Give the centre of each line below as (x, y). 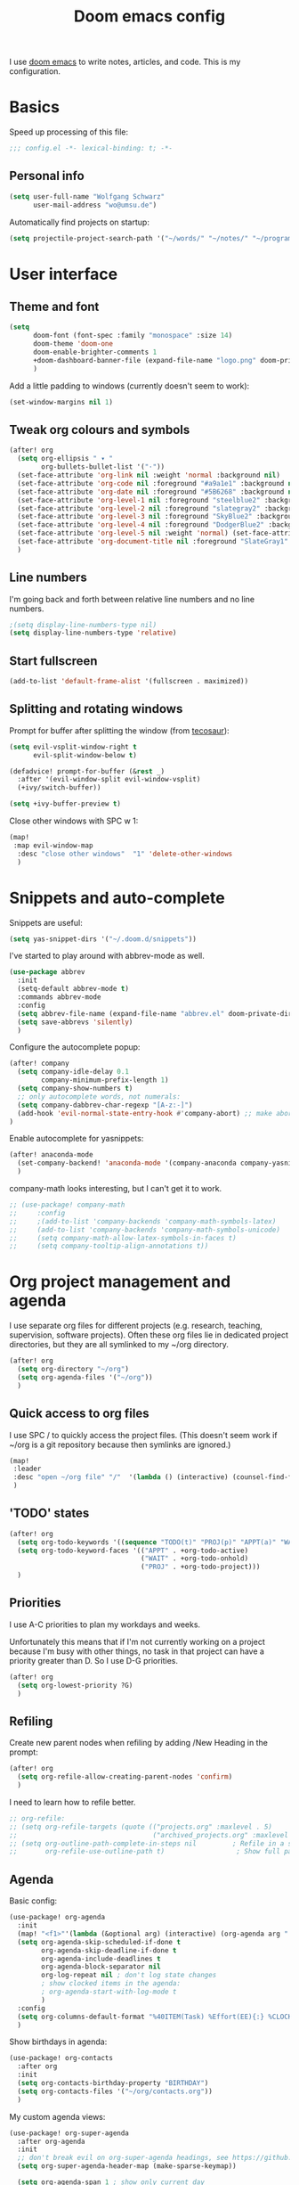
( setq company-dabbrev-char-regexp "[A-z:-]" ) (105, 1105)
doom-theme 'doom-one (73, 344)
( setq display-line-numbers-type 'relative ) (93, 633)
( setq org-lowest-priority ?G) (75, 1685)
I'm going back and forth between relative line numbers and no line (132, 599)
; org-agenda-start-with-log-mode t (109, 1992)
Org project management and (120, 1282)
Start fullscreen (53, 661)
